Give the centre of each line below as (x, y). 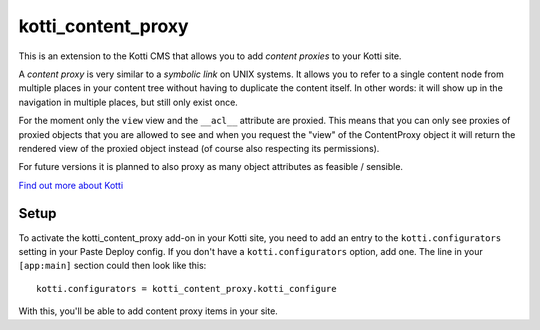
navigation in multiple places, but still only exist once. (128, 102)
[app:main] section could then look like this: (112, 266)
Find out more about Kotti (71, 185)
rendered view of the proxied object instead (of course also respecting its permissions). (199, 148)
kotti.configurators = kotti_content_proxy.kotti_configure (186, 288)
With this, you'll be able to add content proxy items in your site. (148, 311)
